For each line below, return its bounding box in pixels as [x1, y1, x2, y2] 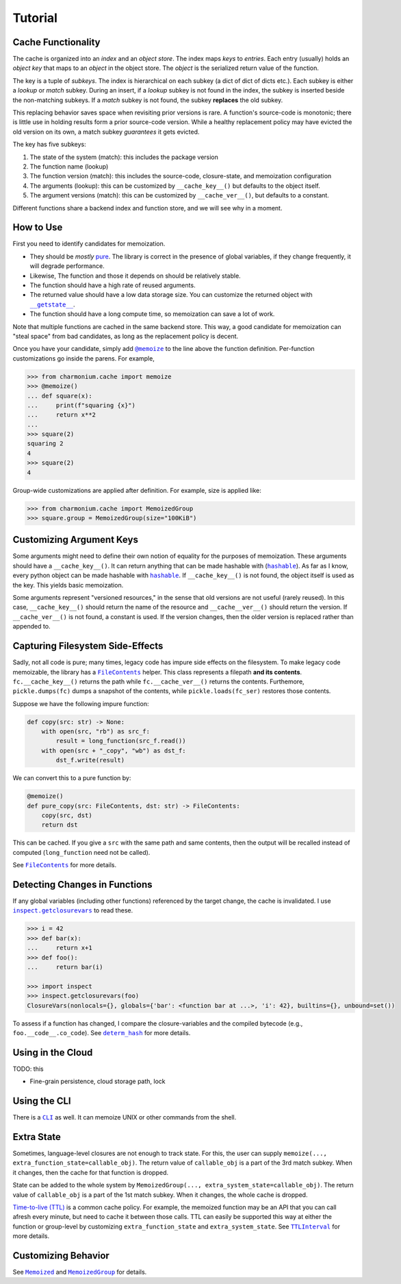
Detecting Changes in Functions [12, 878, 153, 891]
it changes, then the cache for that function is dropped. [12, 1168, 169, 1176]
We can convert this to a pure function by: [12, 774, 131, 782]
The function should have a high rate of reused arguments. [29, 281, 196, 289]
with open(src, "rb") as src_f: [41, 727, 151, 736]
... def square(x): [27, 391, 92, 400]
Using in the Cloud [12, 1046, 93, 1058]
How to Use [12, 221, 63, 233]
